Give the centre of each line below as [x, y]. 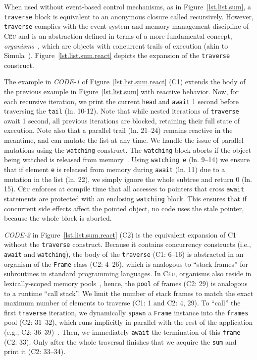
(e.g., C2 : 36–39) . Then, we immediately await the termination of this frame [122, 331]
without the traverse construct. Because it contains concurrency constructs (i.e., [128, 244]
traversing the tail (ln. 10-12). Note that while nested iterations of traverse [122, 111]
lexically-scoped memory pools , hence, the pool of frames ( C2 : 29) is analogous [126, 283]
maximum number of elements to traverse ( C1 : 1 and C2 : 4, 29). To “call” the [122, 303]
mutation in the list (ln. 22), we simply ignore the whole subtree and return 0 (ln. [128, 179]
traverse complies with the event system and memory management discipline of [127, 26]
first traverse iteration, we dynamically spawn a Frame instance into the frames [126, 312]
